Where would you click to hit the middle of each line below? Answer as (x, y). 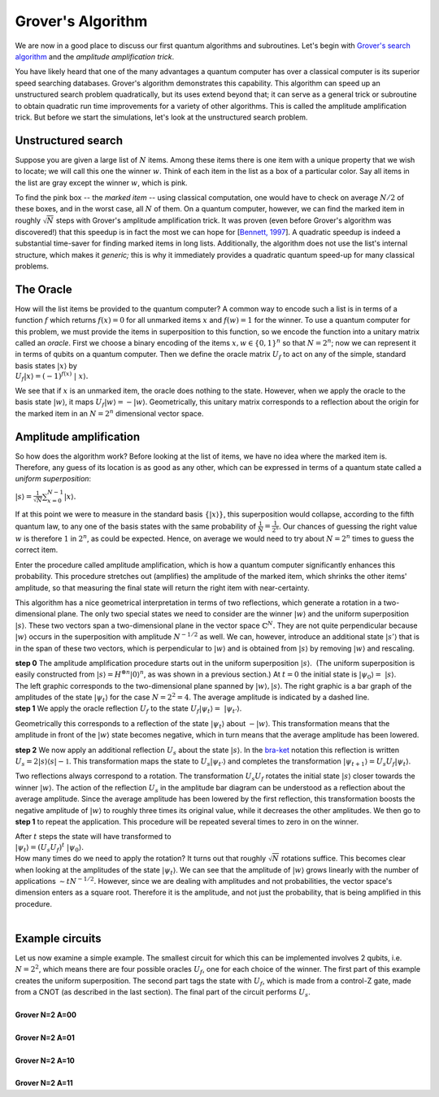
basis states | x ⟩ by (46, 365)
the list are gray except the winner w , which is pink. (101, 182)
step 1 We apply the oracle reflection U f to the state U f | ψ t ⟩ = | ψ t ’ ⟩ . (128, 710)
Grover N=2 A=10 (45, 1060)
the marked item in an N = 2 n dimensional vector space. (109, 413)
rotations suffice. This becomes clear (343, 858)
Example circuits (58, 938)
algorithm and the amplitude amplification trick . (95, 56)
